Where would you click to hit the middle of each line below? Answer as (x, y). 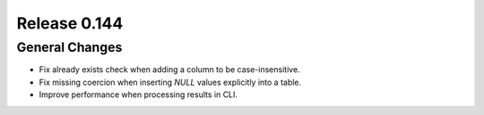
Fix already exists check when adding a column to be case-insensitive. (169, 70)
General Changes (69, 47)
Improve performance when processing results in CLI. (138, 94)
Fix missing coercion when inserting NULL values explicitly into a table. (170, 82)
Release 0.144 (70, 23)
